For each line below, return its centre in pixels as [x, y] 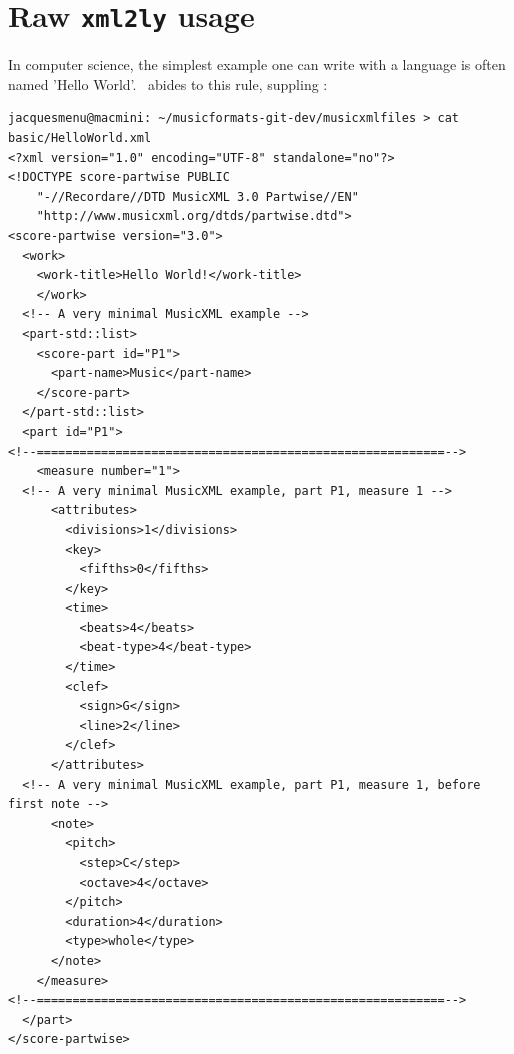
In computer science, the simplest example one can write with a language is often [257, 64]
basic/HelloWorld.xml [80, 138]
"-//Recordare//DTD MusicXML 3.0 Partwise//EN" [197, 196]
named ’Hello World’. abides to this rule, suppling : [168, 83]
